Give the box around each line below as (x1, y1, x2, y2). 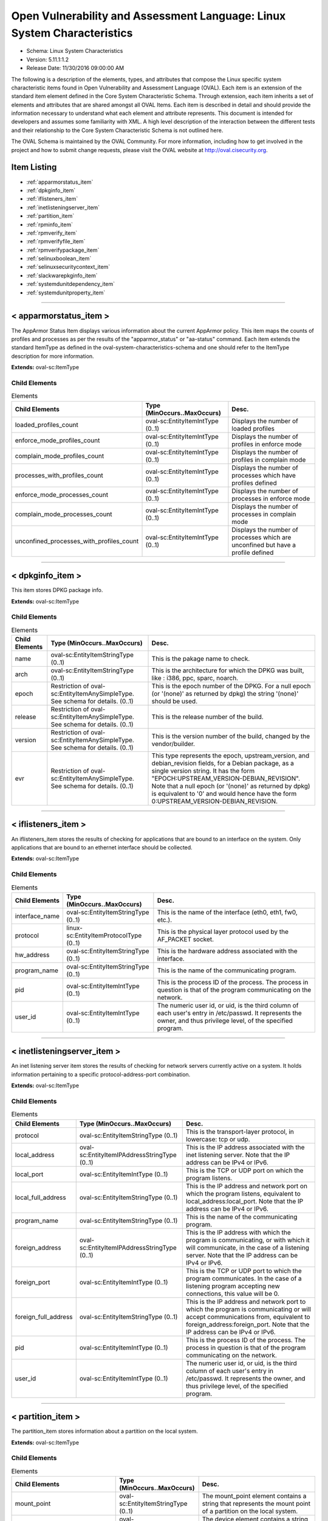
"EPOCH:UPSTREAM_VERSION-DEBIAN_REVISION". (151, 774, 301, 783)
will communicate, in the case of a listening (185, 1243, 310, 1251)
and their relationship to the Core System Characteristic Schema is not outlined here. (11, 127, 224, 134)
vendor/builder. (151, 740, 196, 748)
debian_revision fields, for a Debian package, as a (151, 759, 295, 768)
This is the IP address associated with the (185, 1143, 305, 1151)
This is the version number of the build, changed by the (151, 732, 310, 740)
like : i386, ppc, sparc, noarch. (151, 674, 239, 683)
